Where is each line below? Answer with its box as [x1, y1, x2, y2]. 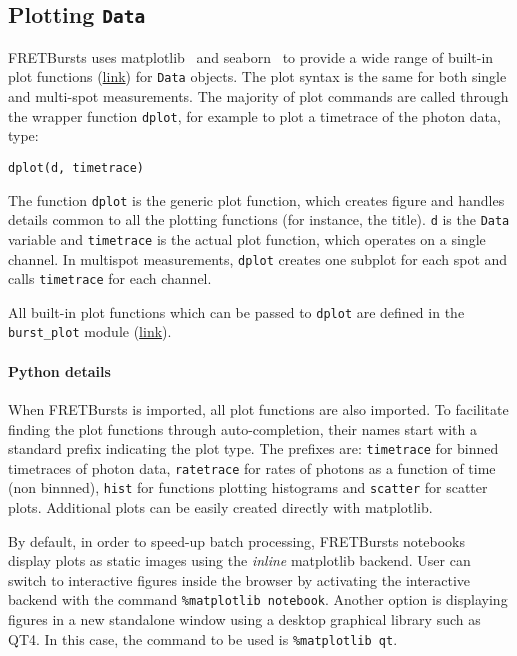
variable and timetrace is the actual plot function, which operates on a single [8, 228, 486, 249]
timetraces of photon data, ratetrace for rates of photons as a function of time [8, 457, 496, 478]
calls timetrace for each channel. [8, 268, 212, 289]
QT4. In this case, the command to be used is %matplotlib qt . [8, 628, 398, 649]
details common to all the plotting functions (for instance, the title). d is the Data [8, 209, 510, 230]
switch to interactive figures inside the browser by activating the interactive [8, 569, 471, 590]
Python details [8, 360, 111, 381]
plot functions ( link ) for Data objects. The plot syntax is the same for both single [8, 66, 507, 87]
